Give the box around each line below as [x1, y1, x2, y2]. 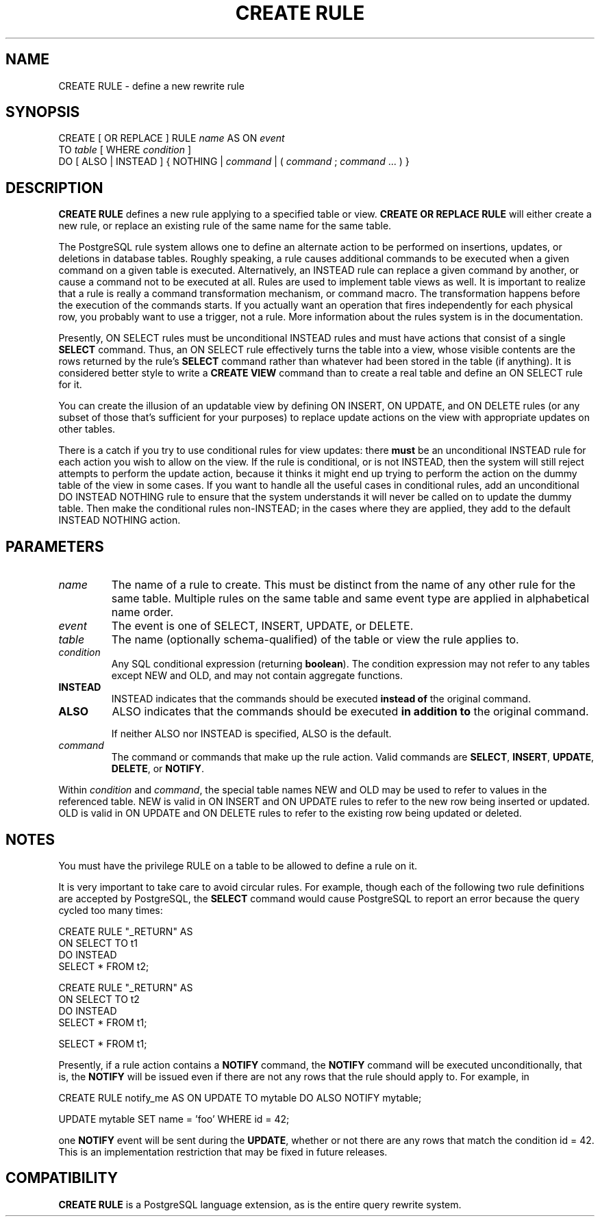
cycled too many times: [58, 904, 163, 916]
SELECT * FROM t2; [58, 960, 149, 972]
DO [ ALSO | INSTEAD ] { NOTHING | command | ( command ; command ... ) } [58, 155, 410, 168]
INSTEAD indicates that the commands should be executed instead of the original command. [111, 693, 531, 705]
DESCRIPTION [5, 179, 103, 196]
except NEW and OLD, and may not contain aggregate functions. [111, 670, 403, 682]
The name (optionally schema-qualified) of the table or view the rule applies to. [111, 633, 519, 647]
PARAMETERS [5, 537, 104, 555]
